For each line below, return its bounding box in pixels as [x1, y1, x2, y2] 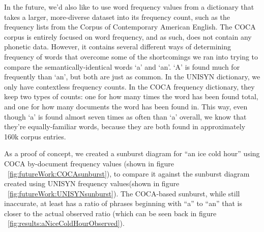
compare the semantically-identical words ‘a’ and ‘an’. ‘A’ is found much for [4, 61, 240, 72]
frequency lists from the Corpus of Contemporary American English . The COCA [4, 21, 256, 32]
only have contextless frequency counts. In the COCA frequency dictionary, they [4, 81, 255, 92]
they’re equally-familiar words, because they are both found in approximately [4, 121, 246, 132]
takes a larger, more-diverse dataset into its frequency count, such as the [4, 11, 230, 22]
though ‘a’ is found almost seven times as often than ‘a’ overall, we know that [4, 111, 247, 122]
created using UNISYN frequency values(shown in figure [4, 178, 180, 189]
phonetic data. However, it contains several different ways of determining [4, 41, 231, 52]
